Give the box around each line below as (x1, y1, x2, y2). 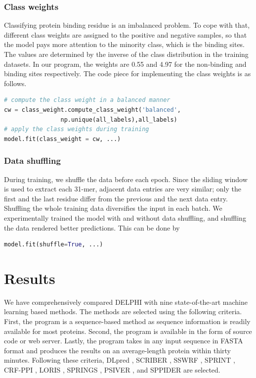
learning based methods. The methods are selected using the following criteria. (4, 306, 242, 317)
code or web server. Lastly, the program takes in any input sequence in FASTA (4, 335, 243, 346)
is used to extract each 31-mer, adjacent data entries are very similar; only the (4, 184, 241, 194)
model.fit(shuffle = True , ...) (4, 241, 103, 248)
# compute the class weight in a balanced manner (4, 96, 171, 104)
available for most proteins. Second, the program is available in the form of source (4, 326, 252, 336)
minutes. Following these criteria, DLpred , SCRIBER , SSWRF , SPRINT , (4, 355, 235, 365)
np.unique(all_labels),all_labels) (60, 116, 177, 123)
